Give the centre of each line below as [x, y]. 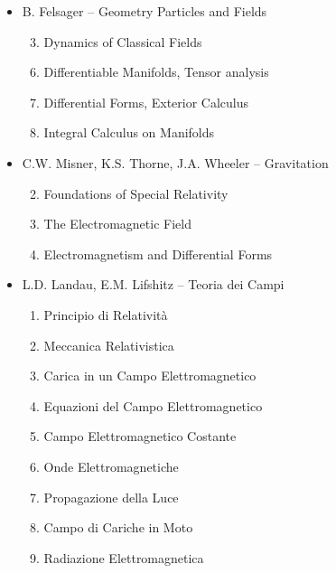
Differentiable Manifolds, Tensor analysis [156, 72]
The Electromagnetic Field [117, 224]
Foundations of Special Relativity [136, 193]
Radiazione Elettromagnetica [124, 557]
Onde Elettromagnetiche [111, 466]
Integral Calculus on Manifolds [129, 132]
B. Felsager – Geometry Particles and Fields [145, 11]
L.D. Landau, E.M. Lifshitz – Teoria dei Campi [153, 284]
